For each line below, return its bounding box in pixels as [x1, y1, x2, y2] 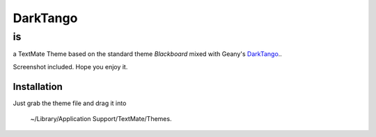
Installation [13, 80, 63, 93]
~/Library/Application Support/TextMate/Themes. [30, 115, 172, 123]
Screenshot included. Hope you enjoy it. [13, 62, 128, 71]
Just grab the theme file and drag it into [13, 99, 127, 107]
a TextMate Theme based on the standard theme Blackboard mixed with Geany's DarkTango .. [13, 50, 282, 58]
